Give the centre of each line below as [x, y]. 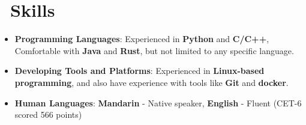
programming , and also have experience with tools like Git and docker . [151, 82]
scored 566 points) [48, 114]
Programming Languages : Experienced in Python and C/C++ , [142, 39]
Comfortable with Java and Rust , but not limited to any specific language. [154, 50]
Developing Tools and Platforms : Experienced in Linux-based [139, 71]
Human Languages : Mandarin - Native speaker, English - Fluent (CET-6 [158, 102]
